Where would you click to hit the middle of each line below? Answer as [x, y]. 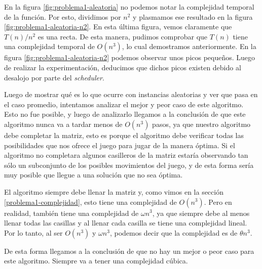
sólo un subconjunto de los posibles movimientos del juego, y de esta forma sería [129, 165]
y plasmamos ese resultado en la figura [193, 16]
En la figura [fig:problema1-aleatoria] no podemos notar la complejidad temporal [129, 7]
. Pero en [218, 201]
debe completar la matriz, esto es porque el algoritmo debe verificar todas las [124, 135]
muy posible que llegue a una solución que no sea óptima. [93, 175]
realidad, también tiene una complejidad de [71, 213]
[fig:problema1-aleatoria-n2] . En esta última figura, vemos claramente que [118, 27]
